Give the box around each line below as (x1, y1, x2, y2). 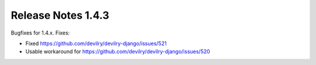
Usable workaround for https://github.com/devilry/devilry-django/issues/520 (25, 48, 211, 55)
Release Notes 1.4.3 (11, 9, 109, 22)
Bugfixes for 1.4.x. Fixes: (11, 29, 70, 36)
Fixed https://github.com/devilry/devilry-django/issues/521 (25, 40, 167, 47)
